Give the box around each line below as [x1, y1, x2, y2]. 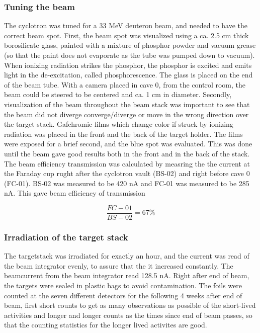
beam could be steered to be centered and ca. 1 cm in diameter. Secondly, [4, 89, 232, 100]
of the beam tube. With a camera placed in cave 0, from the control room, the [4, 79, 246, 90]
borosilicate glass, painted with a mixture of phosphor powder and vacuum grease [4, 40, 256, 50]
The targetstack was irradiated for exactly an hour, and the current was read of [4, 251, 249, 261]
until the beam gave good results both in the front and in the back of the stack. [4, 148, 250, 158]
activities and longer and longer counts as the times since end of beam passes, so [4, 309, 252, 320]
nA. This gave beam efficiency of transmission [4, 188, 145, 198]
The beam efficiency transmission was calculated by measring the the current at [4, 158, 250, 169]
